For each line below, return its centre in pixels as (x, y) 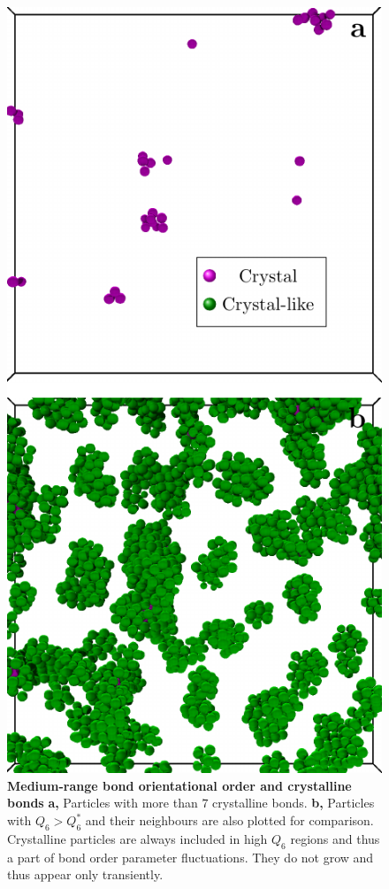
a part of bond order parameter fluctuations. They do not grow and (191, 857)
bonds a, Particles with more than (103, 803)
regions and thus (335, 838)
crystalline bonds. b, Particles (294, 803)
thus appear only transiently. (85, 874)
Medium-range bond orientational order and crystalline (179, 785)
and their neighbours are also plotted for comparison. (229, 820)
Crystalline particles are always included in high (137, 838)
